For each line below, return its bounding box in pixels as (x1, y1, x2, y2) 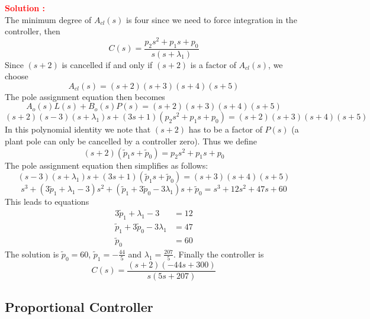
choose (5, 70, 28, 82)
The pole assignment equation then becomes (5, 90, 165, 102)
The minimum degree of (5, 13, 92, 25)
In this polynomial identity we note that (5, 123, 151, 136)
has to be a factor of (188, 123, 262, 136)
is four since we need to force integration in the (126, 13, 297, 25)
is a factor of (190, 58, 236, 70)
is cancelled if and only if (62, 58, 153, 70)
